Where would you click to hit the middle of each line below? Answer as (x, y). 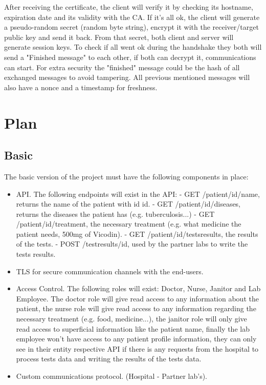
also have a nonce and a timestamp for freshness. (81, 87)
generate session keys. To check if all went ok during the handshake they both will (133, 47)
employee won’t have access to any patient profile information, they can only (136, 339)
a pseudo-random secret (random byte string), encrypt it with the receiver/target (131, 27)
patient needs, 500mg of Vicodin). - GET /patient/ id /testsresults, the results (137, 234)
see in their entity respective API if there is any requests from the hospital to (137, 348)
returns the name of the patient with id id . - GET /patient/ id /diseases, (128, 204)
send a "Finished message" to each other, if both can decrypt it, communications (130, 57)
